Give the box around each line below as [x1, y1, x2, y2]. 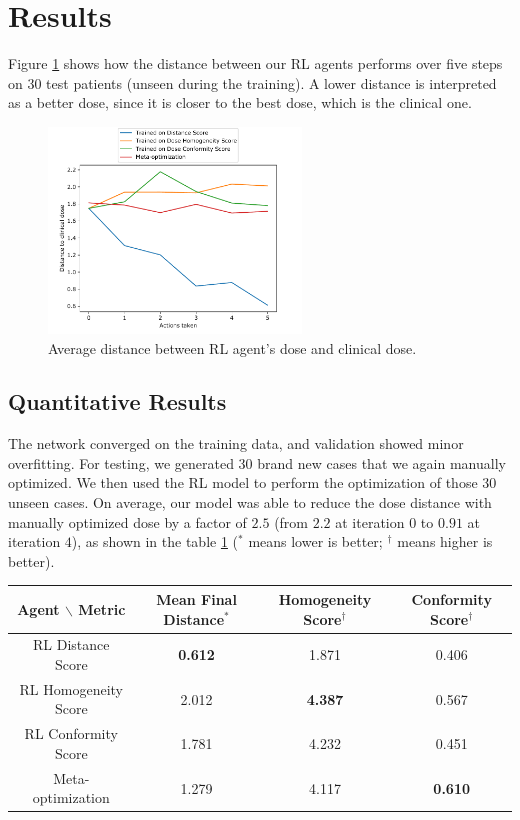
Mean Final [156, 588, 237, 609]
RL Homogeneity [19, 678, 123, 699]
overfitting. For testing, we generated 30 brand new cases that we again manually [8, 452, 506, 473]
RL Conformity [24, 723, 118, 744]
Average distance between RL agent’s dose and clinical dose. [48, 337, 417, 358]
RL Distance [33, 634, 110, 655]
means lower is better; [248, 531, 383, 552]
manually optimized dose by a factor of [8, 511, 247, 532]
